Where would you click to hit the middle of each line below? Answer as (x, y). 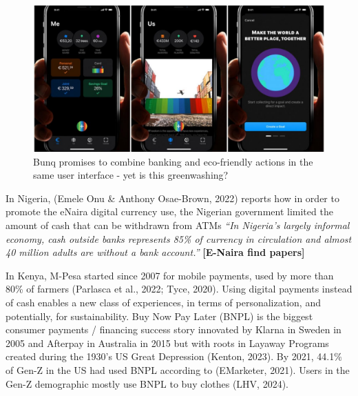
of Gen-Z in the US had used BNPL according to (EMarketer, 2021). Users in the (178, 369)
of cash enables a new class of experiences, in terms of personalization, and (163, 302)
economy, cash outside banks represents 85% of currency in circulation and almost (179, 238)
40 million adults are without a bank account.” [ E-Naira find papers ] (155, 252)
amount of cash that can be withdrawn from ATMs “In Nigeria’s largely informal (178, 225)
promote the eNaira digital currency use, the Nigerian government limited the (169, 211)
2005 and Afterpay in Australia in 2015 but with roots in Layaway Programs (167, 343)
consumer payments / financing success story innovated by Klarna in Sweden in (173, 329)
